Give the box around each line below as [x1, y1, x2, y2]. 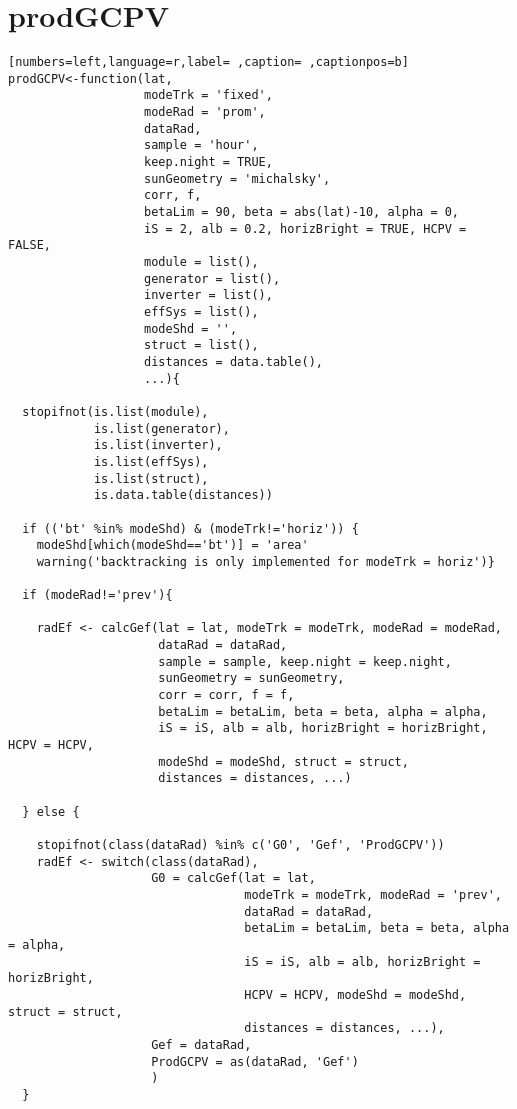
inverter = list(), [144, 288, 273, 303]
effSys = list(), [144, 304, 259, 319]
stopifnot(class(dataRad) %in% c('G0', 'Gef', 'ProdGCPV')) [36, 837, 445, 852]
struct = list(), [144, 338, 259, 353]
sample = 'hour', [144, 138, 259, 153]
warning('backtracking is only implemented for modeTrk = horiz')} [36, 554, 495, 569]
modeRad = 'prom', [144, 105, 266, 120]
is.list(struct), [93, 471, 209, 486]
